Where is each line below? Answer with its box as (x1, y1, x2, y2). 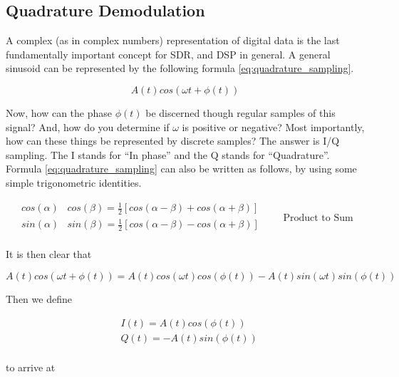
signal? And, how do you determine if (6, 119, 170, 134)
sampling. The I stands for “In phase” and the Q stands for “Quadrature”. (6, 147, 330, 162)
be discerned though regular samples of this (145, 105, 336, 120)
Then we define (6, 291, 72, 306)
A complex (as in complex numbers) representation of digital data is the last (6, 33, 340, 48)
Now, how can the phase (6, 105, 113, 120)
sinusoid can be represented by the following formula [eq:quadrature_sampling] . (6, 61, 354, 76)
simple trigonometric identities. (6, 175, 142, 190)
